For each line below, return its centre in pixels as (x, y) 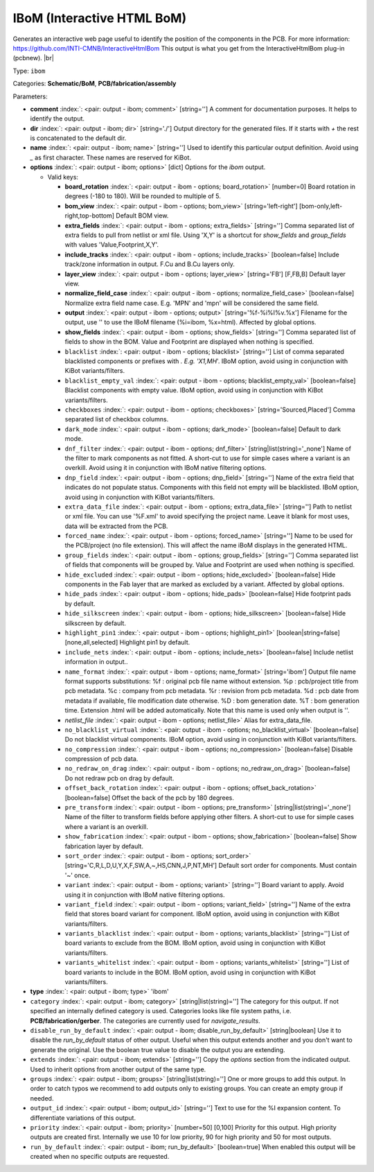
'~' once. (78, 875)
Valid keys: (63, 177)
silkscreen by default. (95, 623)
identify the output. (57, 119)
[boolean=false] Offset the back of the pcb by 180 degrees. (150, 798)
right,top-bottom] (89, 216)
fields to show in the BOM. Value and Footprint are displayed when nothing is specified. (189, 342)
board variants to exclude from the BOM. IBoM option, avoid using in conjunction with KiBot (195, 943)
